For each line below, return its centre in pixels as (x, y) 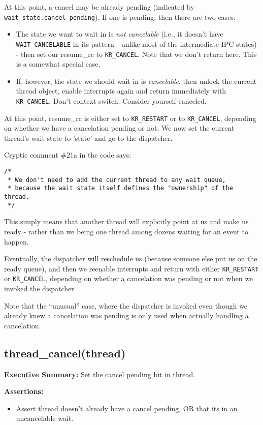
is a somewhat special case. (58, 64)
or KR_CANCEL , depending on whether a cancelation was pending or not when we (129, 278)
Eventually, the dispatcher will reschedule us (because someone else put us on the (131, 259)
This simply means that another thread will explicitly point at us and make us (126, 221)
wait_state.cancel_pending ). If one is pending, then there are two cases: (120, 17)
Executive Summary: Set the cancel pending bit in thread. (100, 374)
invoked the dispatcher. (40, 288)
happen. (17, 241)
